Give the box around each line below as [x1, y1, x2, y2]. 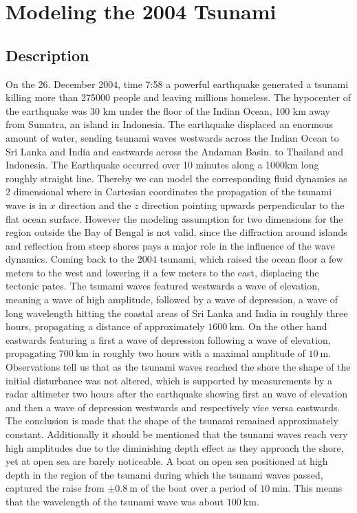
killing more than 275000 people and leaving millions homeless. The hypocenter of [6, 90, 351, 105]
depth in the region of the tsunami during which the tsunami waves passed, [6, 467, 323, 481]
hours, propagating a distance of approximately [6, 319, 205, 334]
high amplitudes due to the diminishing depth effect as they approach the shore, [6, 440, 344, 455]
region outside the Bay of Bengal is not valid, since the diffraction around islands [6, 225, 347, 239]
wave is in [6, 197, 47, 212]
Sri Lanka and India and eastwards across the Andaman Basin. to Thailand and [6, 144, 343, 158]
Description [6, 44, 89, 65]
